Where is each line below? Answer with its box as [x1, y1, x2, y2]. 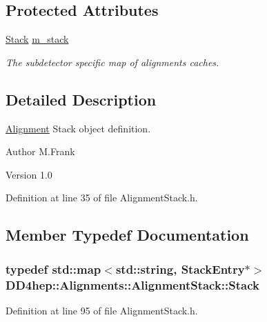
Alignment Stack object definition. [6, 121, 151, 135]
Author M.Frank [6, 144, 75, 159]
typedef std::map [6, 260, 101, 277]
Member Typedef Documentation [6, 224, 249, 245]
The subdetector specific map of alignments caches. [6, 54, 219, 69]
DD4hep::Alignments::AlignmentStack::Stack [6, 276, 259, 293]
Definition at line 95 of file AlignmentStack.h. [6, 303, 198, 317]
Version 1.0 [6, 167, 52, 181]
